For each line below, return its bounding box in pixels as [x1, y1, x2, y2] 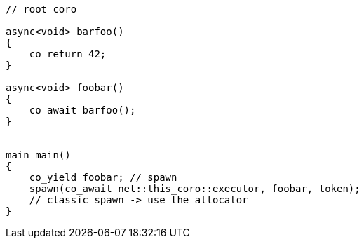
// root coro [6, 4, 77, 15]
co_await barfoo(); [29, 104, 136, 116]
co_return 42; [29, 48, 107, 60]
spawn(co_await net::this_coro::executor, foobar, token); [29, 183, 360, 194]
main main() [6, 149, 71, 161]
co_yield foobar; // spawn [29, 172, 177, 183]
